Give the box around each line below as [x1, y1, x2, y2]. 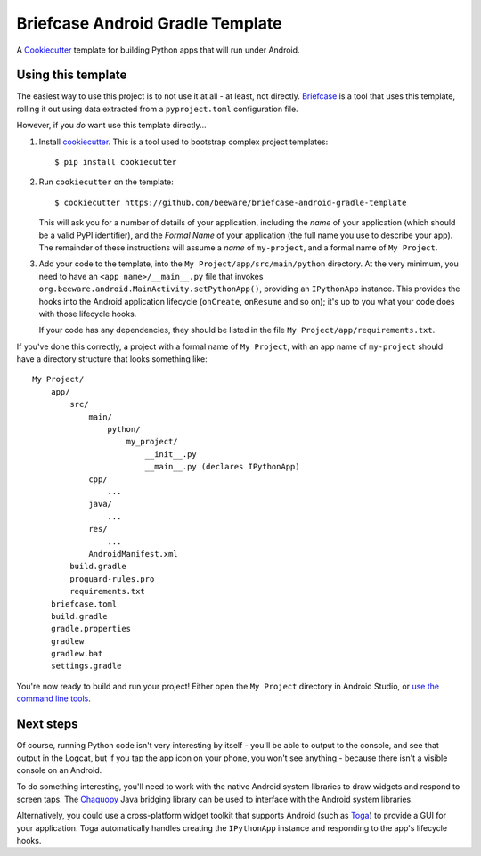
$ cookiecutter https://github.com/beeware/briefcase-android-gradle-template [54, 197, 407, 208]
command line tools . [16, 693, 91, 704]
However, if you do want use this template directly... [16, 120, 207, 131]
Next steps [16, 717, 78, 732]
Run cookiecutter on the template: [38, 176, 174, 187]
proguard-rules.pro [69, 574, 155, 583]
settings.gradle [50, 661, 122, 672]
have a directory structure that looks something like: [16, 354, 208, 364]
